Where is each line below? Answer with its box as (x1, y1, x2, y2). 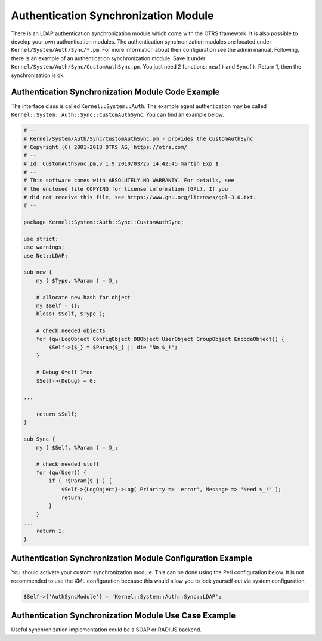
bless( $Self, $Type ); (36, 311, 106, 317)
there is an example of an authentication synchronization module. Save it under (11, 54, 206, 62)
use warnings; (23, 244, 65, 250)
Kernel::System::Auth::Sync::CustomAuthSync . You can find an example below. (11, 111, 225, 118)
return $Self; (36, 411, 78, 417)
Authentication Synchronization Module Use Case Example (11, 611, 236, 621)
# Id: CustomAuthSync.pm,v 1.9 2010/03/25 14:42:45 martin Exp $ (23, 160, 219, 167)
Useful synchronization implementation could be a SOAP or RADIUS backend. (11, 626, 202, 633)
